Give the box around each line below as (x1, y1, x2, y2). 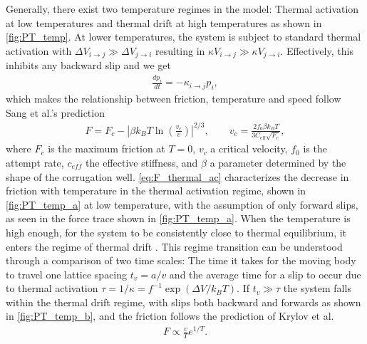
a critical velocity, (210, 141, 288, 156)
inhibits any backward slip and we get (6, 58, 171, 73)
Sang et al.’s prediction (6, 105, 105, 120)
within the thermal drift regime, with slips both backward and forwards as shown (6, 294, 361, 309)
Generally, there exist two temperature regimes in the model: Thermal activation (6, 1, 359, 16)
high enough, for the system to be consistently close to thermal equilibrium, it (6, 224, 347, 239)
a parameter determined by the (210, 155, 346, 170)
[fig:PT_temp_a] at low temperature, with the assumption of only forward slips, (6, 197, 358, 212)
